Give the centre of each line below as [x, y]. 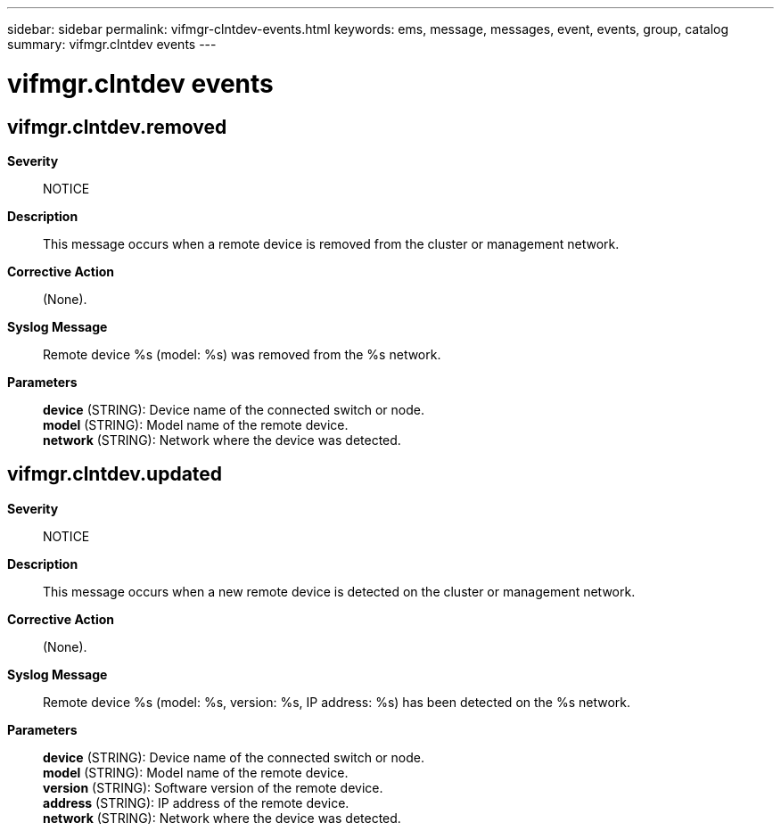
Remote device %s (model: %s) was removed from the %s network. [242, 354]
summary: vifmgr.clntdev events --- [112, 44]
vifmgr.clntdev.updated [115, 474]
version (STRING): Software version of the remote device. [213, 787]
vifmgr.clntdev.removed [117, 127]
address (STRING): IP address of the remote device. [196, 802]
